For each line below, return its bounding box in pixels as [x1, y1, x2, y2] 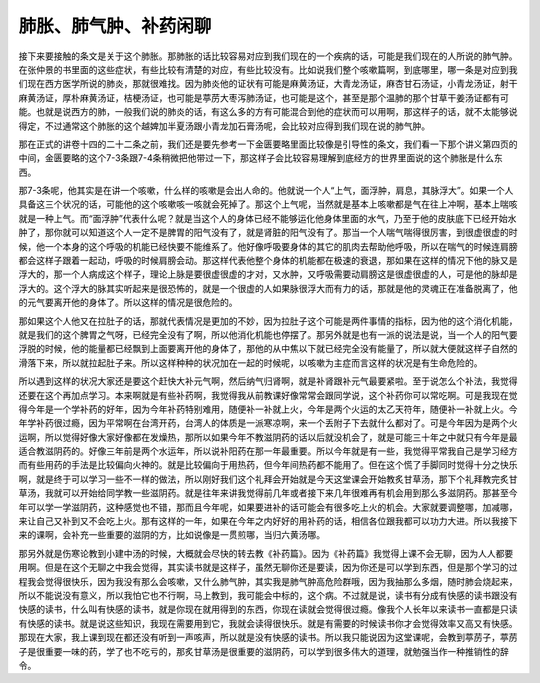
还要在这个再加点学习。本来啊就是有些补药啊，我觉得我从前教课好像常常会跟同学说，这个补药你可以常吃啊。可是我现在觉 [18, 389, 518, 401]
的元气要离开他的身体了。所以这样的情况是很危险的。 [18, 296, 238, 309]
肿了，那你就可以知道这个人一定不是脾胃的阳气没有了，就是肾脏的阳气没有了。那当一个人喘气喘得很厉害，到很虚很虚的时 [18, 226, 518, 239]
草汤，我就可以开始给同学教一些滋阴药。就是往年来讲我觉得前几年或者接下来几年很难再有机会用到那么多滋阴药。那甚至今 [18, 487, 518, 499]
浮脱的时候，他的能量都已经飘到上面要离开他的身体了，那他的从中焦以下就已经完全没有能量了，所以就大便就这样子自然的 [18, 343, 518, 355]
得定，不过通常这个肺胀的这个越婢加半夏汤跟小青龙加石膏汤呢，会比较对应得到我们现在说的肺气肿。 [18, 120, 430, 132]
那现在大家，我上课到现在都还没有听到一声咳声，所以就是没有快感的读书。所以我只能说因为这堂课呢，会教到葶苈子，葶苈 [18, 631, 518, 644]
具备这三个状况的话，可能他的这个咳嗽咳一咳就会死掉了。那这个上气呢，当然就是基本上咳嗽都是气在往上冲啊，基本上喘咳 [18, 198, 518, 210]
